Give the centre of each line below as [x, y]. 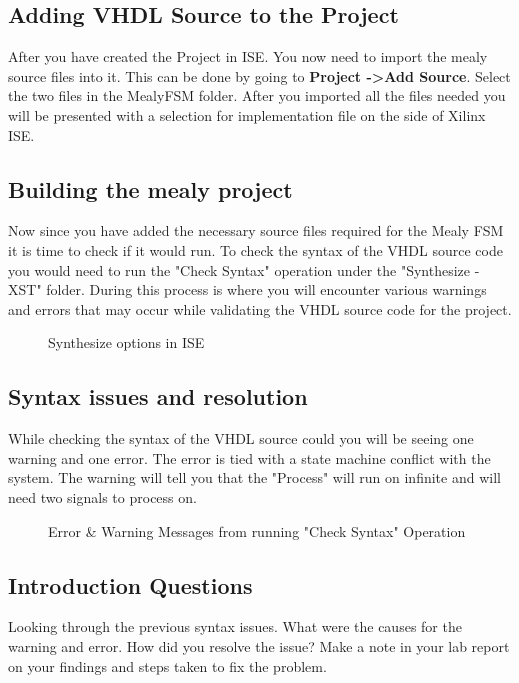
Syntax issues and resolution [158, 396]
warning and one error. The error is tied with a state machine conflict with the [249, 457]
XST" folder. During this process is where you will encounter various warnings [247, 289]
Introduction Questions [130, 584]
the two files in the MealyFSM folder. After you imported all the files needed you [257, 95]
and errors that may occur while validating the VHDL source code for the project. [260, 308]
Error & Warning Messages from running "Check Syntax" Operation [257, 530]
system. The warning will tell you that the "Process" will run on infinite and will [254, 477]
